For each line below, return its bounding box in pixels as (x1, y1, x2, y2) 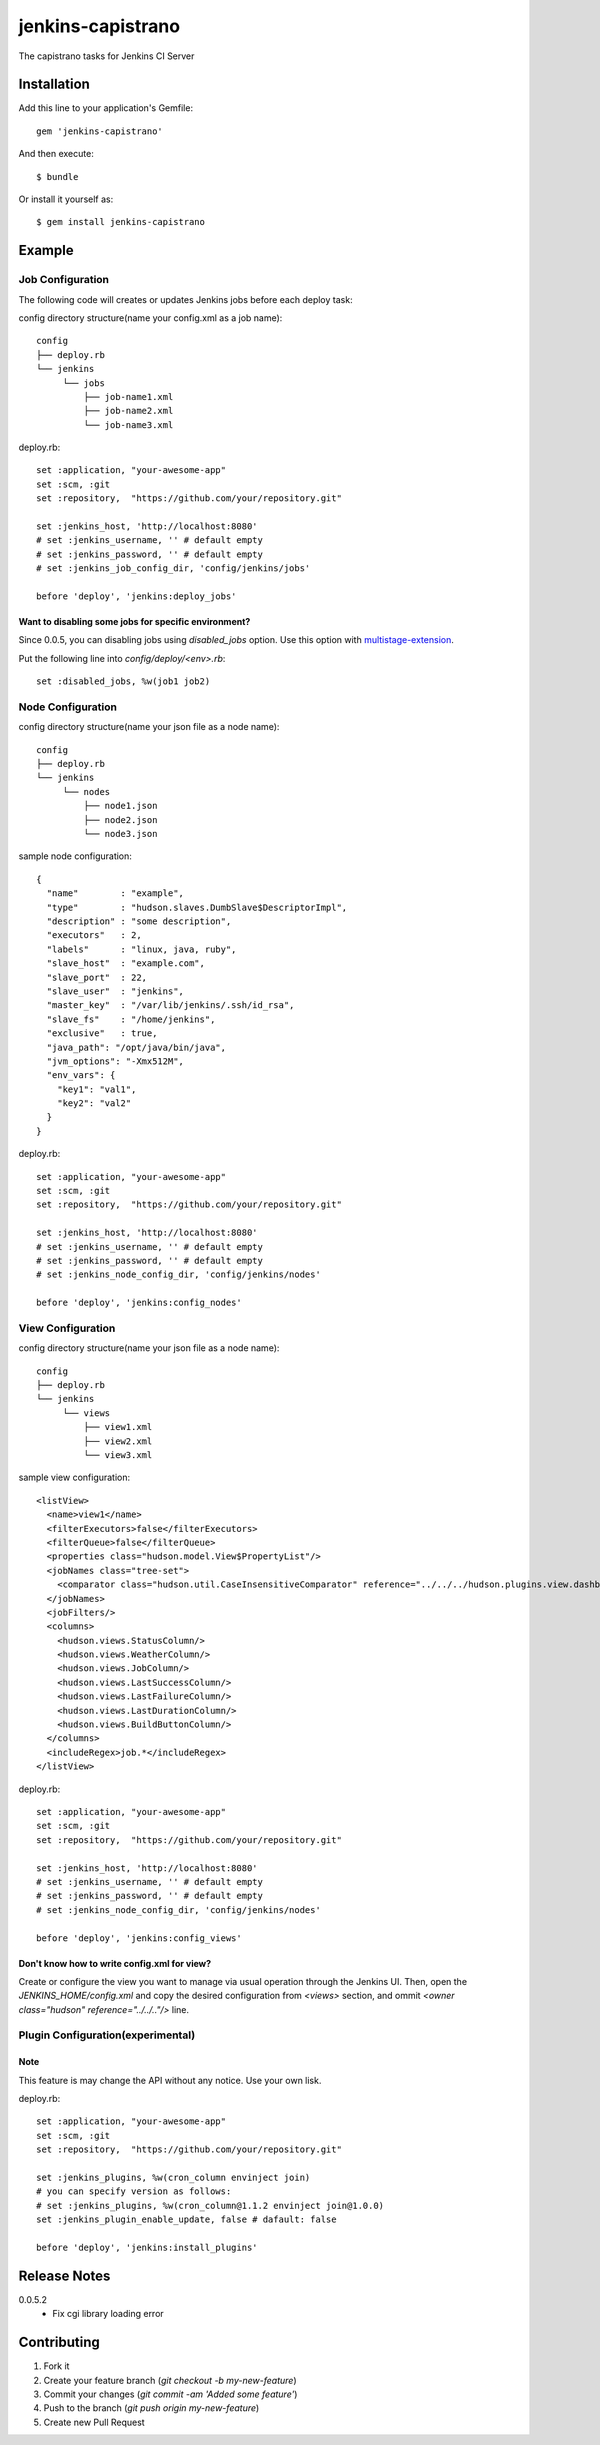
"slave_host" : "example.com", (46, 958, 205, 969)
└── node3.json (83, 828, 158, 840)
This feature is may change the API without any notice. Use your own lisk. (18, 2074, 322, 2086)
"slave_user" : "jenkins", (46, 985, 185, 997)
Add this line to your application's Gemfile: (18, 102, 194, 114)
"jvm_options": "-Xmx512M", (46, 1055, 185, 1067)
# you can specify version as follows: (36, 2186, 232, 2197)
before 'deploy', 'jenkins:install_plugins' (36, 2241, 259, 2253)
